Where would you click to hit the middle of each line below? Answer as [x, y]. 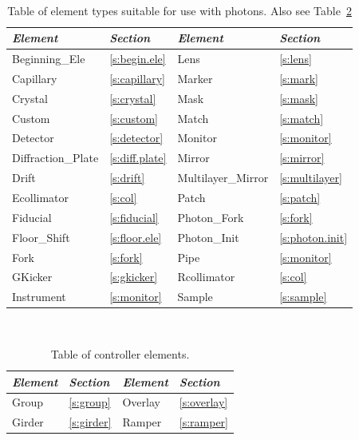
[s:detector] [136, 138]
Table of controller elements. [120, 353]
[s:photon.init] [314, 237]
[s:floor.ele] [136, 237]
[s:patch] [300, 197]
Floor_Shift [41, 237]
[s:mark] [299, 78]
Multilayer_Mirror [223, 178]
